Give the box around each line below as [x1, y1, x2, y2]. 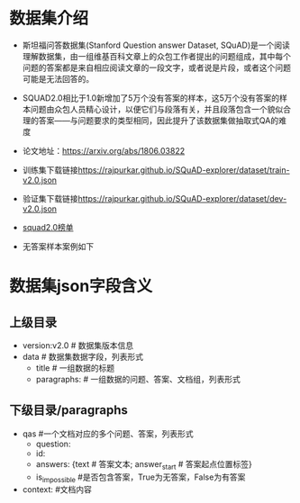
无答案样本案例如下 [22, 240, 95, 252]
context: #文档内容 [22, 484, 93, 495]
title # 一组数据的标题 [35, 362, 115, 373]
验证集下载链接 [22, 193, 78, 203]
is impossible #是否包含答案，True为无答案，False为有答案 [35, 472, 246, 484]
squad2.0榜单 [22, 221, 74, 232]
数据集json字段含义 [9, 276, 153, 297]
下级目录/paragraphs [9, 402, 129, 418]
